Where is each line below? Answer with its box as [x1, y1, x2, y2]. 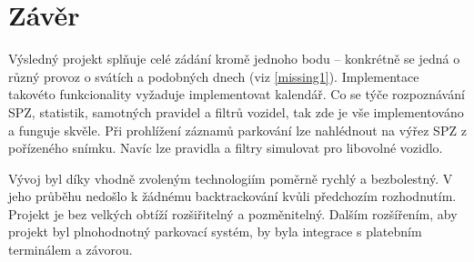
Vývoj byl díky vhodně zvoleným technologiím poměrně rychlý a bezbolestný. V [8, 168, 453, 187]
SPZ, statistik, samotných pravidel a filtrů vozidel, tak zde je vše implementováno [8, 102, 464, 121]
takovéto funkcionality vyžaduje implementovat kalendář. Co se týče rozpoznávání [8, 85, 465, 104]
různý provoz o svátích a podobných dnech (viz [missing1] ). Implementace [8, 66, 419, 86]
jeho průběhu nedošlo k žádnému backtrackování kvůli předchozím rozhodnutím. [8, 186, 457, 206]
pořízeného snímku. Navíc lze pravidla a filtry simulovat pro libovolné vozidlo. [8, 138, 443, 157]
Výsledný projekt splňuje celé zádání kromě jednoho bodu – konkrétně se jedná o [8, 49, 460, 68]
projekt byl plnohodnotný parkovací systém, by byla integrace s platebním [8, 222, 422, 241]
